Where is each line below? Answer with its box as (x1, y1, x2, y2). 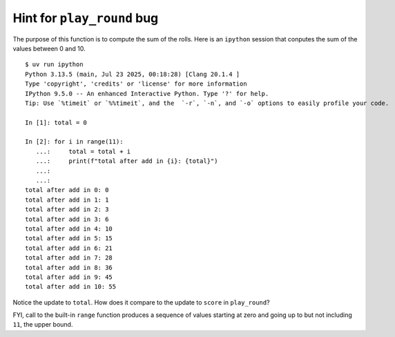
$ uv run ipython (25, 61, 84, 68)
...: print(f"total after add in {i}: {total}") (35, 157, 218, 165)
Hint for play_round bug (12, 10, 159, 26)
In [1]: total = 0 (25, 118, 88, 126)
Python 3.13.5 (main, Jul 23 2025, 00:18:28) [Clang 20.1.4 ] (25, 70, 240, 78)
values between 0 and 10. (12, 44, 86, 52)
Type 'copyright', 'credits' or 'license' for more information (25, 80, 248, 88)
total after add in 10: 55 (25, 283, 117, 291)
